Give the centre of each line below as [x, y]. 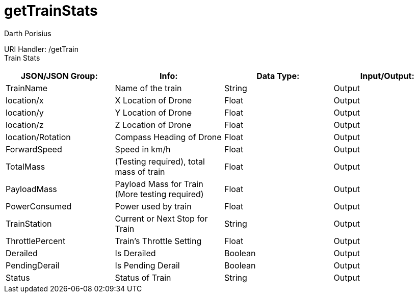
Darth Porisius [28, 33]
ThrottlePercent [36, 241]
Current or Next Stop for [161, 218]
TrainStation [29, 223]
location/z [25, 125]
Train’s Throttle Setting [158, 241]
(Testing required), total [160, 161]
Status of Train [143, 277]
